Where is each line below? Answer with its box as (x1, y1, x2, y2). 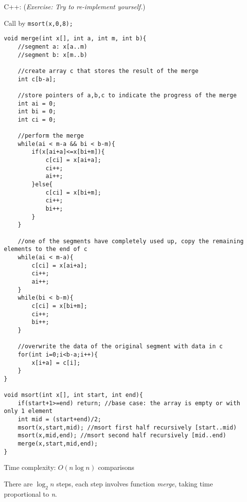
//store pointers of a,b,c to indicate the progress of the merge (17, 91, 237, 99)
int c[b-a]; (17, 75, 56, 83)
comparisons (98, 462, 134, 472)
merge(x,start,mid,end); (17, 440, 98, 448)
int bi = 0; (17, 108, 56, 115)
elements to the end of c (4, 246, 87, 253)
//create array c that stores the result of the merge (17, 67, 198, 74)
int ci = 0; (17, 116, 56, 123)
